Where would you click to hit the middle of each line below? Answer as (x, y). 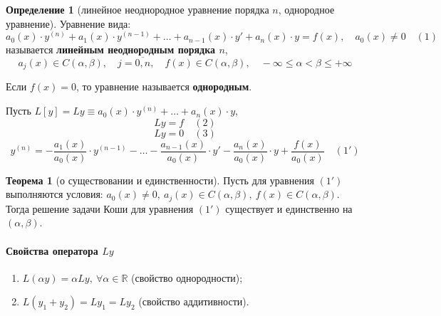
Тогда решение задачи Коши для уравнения (100, 208)
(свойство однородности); (187, 277)
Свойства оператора (52, 250)
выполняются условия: (55, 194)
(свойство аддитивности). (194, 301)
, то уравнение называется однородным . (164, 86)
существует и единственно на (289, 208)
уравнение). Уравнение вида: (68, 23)
